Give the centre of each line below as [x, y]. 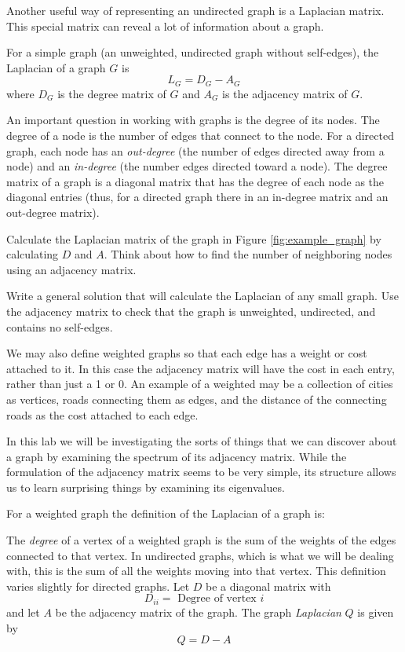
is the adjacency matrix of [285, 93]
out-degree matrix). [53, 212]
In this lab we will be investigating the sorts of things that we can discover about [202, 441]
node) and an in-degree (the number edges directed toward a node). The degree [197, 166]
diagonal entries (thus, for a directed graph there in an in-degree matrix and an [197, 197]
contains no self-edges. [60, 326]
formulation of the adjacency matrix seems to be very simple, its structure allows [201, 472]
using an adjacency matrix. [71, 269]
